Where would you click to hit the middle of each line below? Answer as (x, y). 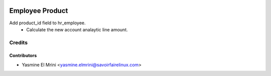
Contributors (23, 56)
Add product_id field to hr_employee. (47, 23)
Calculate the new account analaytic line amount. (77, 29)
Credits (18, 42)
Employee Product (39, 11)
